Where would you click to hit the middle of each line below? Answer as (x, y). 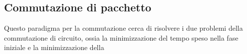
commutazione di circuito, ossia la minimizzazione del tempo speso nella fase (121, 37)
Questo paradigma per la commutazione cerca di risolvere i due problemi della (123, 28)
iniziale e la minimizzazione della (54, 47)
